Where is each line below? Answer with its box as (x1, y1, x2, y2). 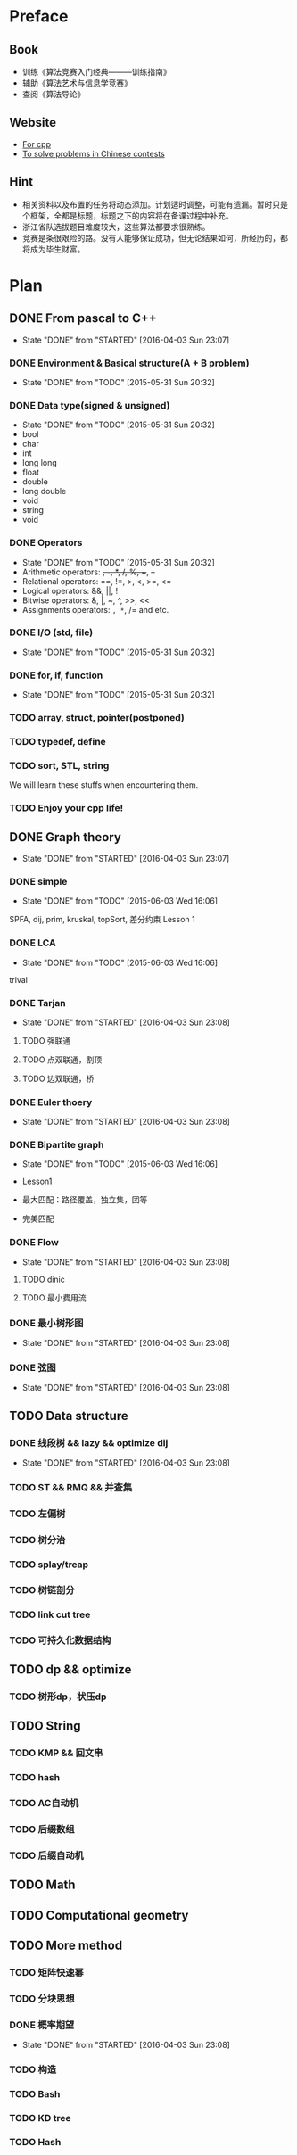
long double (21, 486, 67, 497)
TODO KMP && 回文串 (9, 1746, 103, 1759)
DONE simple (9, 875, 68, 888)
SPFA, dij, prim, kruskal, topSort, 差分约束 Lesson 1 (9, 914, 195, 925)
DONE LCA (9, 937, 56, 949)
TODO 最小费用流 (21, 1292, 87, 1303)
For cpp (21, 138, 52, 149)
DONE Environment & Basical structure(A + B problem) (9, 357, 250, 369)
